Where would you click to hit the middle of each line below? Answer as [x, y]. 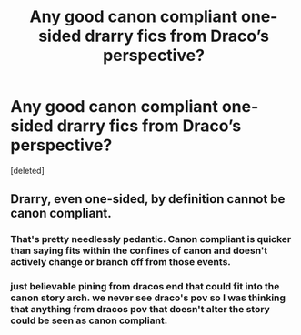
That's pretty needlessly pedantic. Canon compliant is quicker [151, 239]
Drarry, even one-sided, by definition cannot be [148, 199]
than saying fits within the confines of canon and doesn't [139, 250]
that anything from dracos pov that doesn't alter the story [140, 310]
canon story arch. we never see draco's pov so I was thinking [148, 298]
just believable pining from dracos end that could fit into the [145, 287]
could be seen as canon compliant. [89, 320]
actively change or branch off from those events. [120, 262]
